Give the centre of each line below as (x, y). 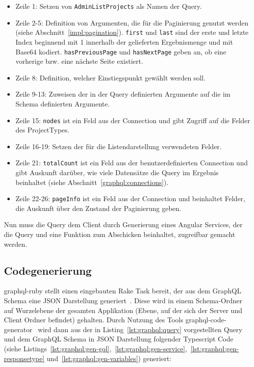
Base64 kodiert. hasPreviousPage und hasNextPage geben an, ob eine (121, 51)
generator (18, 329)
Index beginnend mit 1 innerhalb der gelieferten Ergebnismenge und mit (124, 41)
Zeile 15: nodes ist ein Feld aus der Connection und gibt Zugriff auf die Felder (133, 120)
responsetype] (24, 358)
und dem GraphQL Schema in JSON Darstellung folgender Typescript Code (119, 339)
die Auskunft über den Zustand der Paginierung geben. (98, 208)
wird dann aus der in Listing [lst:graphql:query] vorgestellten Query (140, 329)
